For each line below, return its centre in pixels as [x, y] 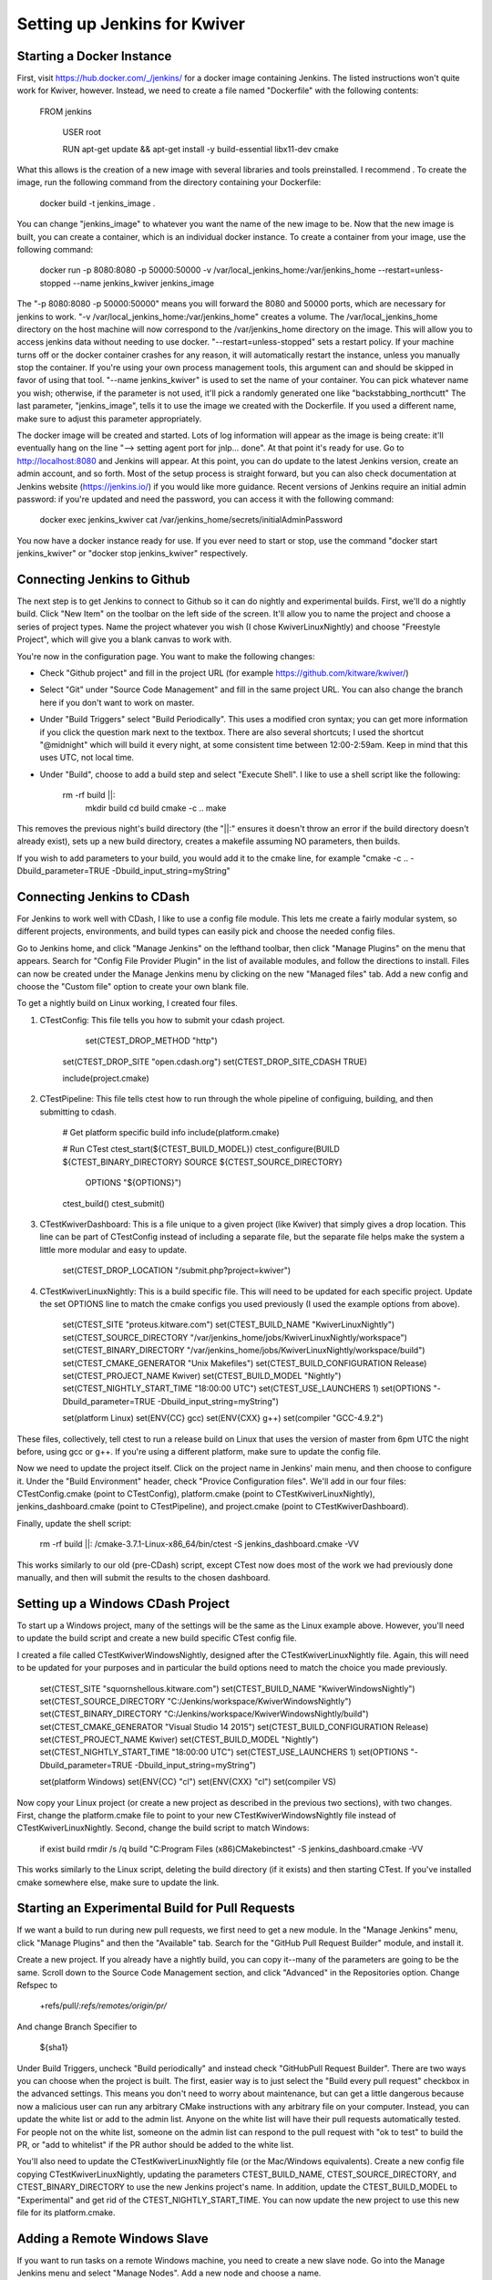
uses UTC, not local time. [87, 758]
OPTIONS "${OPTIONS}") [133, 1183]
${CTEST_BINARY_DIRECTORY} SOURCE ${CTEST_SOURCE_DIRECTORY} [203, 1162]
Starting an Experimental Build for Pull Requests [156, 1908]
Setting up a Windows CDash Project [123, 1604]
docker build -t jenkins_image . [97, 203]
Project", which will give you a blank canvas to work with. [124, 639]
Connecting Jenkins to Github [103, 579]
